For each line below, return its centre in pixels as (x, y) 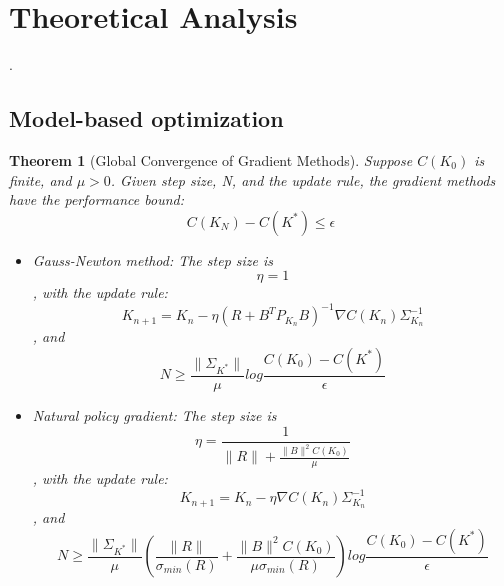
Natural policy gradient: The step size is (154, 415)
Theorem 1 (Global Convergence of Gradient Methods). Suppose (211, 159)
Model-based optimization (146, 118)
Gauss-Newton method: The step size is (153, 259)
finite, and (40, 179)
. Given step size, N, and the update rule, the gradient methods (303, 179)
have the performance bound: (96, 199)
